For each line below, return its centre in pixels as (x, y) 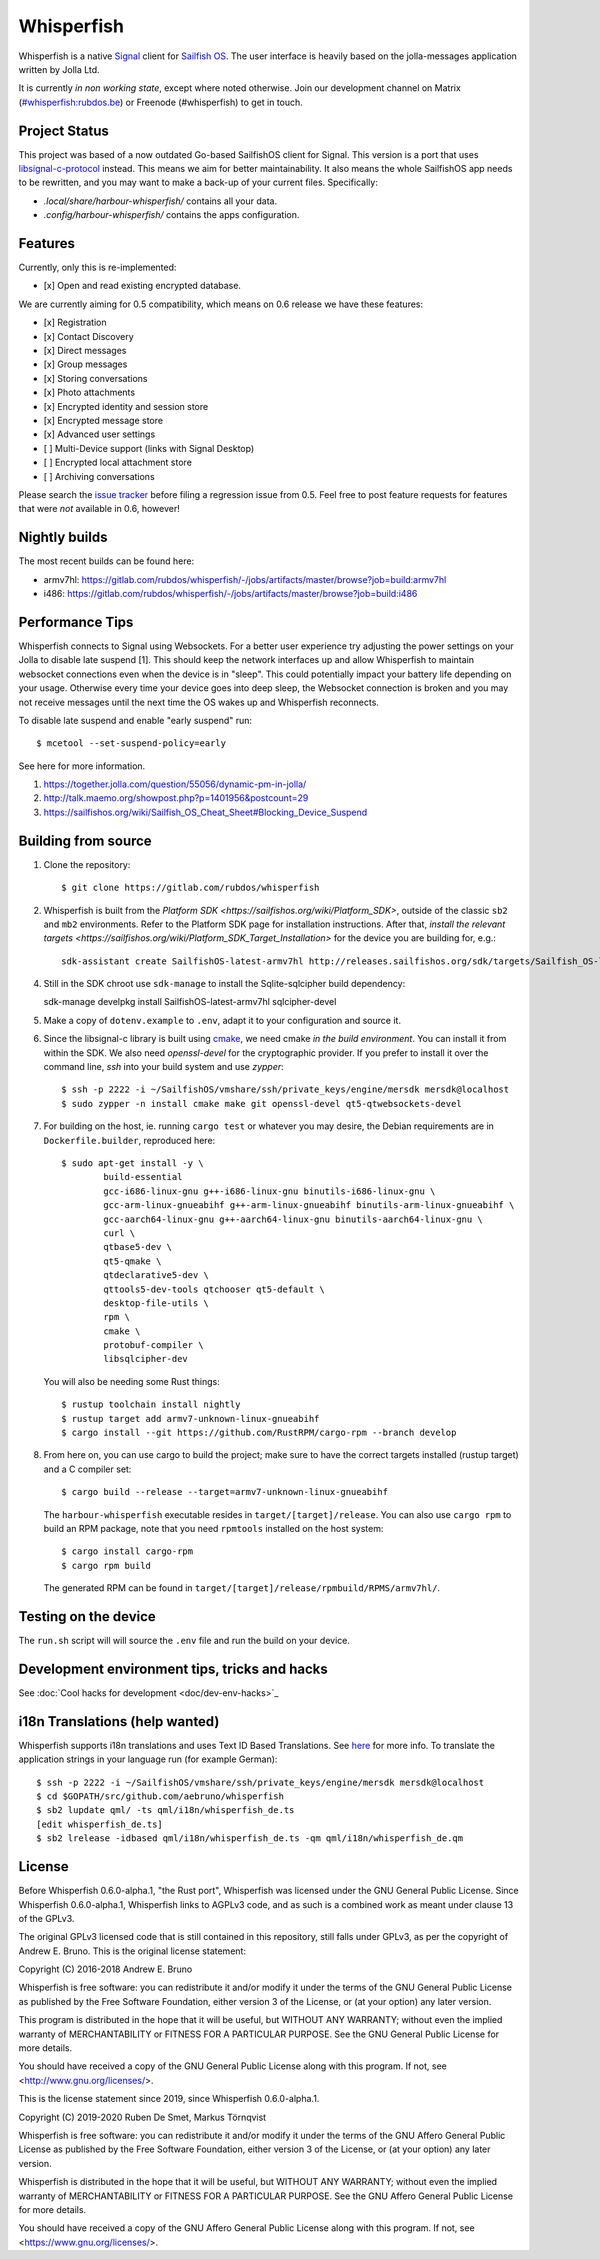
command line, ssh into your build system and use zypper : (163, 1067)
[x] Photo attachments (89, 392)
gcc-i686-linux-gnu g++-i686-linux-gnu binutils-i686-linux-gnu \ (269, 1191)
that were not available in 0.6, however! (99, 509)
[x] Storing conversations (95, 378)
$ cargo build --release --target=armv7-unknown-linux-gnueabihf (225, 1492)
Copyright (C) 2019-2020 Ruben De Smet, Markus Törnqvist (142, 2117)
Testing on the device (87, 1616)
